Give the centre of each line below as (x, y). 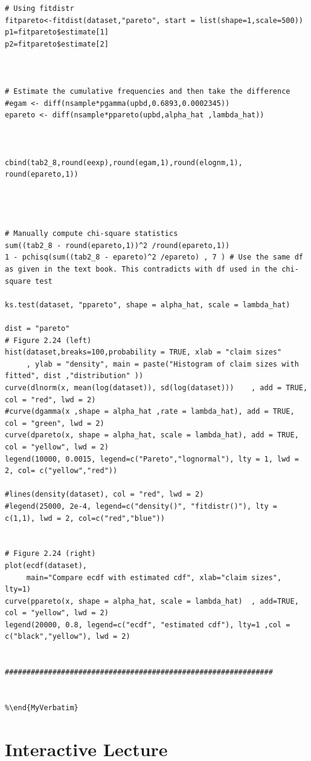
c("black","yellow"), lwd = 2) (68, 637)
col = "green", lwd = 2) (55, 423)
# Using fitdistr (40, 8)
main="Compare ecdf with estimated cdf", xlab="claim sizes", (154, 577)
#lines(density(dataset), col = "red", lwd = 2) (104, 495)
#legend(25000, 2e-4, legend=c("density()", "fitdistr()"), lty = (141, 506)
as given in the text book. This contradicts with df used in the (141, 269)
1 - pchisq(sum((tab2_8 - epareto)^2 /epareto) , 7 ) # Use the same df (154, 257)
